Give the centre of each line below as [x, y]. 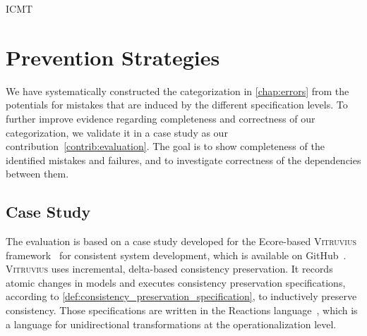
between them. [37, 174]
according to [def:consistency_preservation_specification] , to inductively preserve [181, 296]
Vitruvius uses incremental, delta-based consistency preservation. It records [169, 269]
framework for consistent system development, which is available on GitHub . [176, 255]
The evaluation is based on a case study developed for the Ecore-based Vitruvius [181, 241]
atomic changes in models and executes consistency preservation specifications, [176, 282]
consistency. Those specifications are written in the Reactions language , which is [182, 310]
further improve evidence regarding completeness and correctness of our [161, 118]
